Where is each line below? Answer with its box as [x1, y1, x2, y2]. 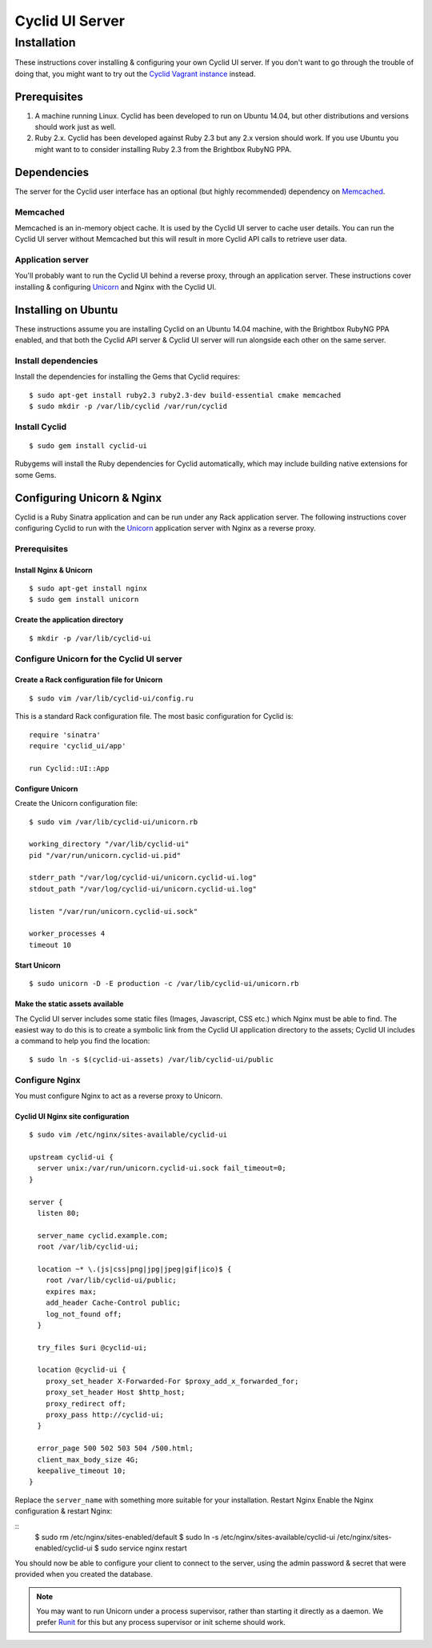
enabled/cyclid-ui [34, 1543, 93, 1553]
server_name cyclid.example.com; [37, 1231, 169, 1240]
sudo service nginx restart [100, 1543, 187, 1553]
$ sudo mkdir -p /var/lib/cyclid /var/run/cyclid [29, 402, 228, 411]
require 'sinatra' [29, 730, 102, 740]
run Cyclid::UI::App [29, 764, 110, 772]
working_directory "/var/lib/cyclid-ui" [29, 840, 190, 848]
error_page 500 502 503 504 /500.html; [37, 1444, 194, 1453]
